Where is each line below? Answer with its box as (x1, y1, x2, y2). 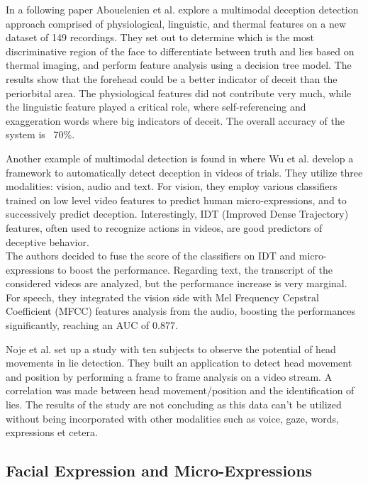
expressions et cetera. (6, 425, 98, 440)
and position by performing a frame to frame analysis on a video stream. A (6, 369, 333, 384)
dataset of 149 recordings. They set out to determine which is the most (6, 30, 314, 45)
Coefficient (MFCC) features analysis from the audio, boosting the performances (6, 303, 356, 318)
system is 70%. (6, 127, 75, 142)
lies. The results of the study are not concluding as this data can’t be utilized (6, 397, 342, 412)
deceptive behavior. (6, 234, 89, 249)
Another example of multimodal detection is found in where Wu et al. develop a (6, 150, 354, 165)
